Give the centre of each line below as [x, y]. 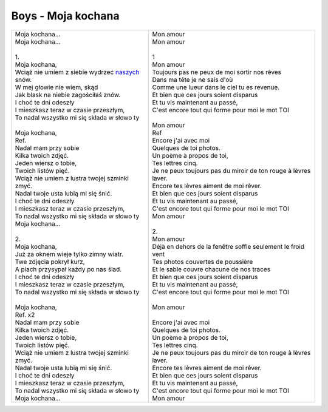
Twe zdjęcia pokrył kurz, [50, 262]
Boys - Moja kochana [65, 16]
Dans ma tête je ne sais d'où [193, 79]
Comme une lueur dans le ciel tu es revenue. [216, 87]
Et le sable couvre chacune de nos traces [211, 269]
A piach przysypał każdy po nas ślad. [68, 269]
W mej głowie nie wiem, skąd [56, 87]
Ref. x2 [25, 314]
